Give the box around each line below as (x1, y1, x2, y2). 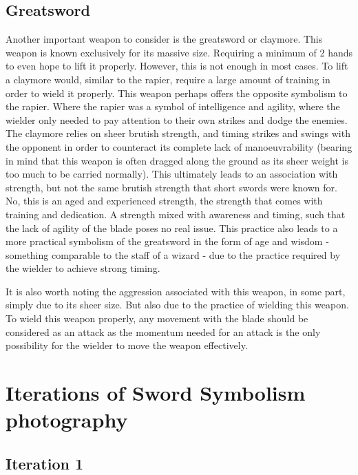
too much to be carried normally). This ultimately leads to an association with (6, 167, 338, 181)
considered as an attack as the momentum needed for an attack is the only (6, 324, 321, 339)
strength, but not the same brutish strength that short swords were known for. (6, 180, 337, 194)
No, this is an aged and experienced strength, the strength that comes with (6, 193, 323, 208)
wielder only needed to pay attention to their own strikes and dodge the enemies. (6, 112, 348, 127)
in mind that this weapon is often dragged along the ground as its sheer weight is (6, 153, 348, 167)
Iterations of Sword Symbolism (6, 379, 306, 407)
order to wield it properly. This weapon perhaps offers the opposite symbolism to (6, 85, 348, 100)
